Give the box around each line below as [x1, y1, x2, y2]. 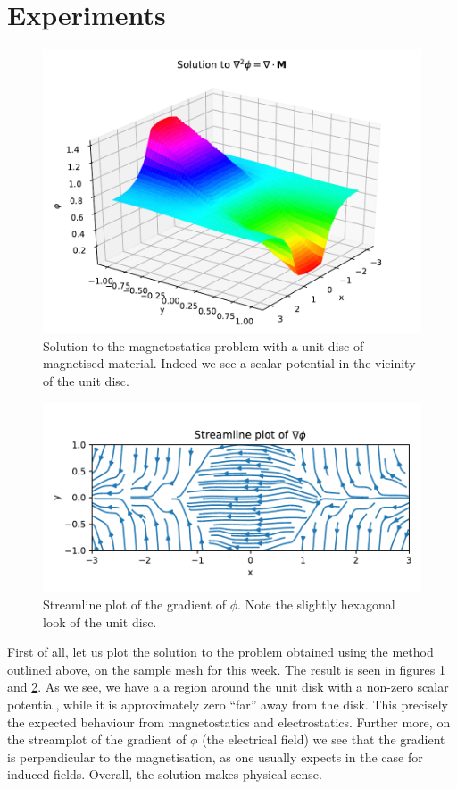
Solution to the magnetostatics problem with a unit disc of [43, 336, 364, 355]
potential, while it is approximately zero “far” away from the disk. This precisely [7, 695, 448, 714]
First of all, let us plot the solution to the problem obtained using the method [7, 642, 434, 661]
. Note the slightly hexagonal [237, 595, 395, 614]
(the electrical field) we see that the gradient [202, 730, 445, 749]
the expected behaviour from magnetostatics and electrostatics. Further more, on [7, 712, 451, 731]
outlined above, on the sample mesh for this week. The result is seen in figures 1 [7, 659, 445, 678]
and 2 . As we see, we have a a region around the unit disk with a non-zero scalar [7, 677, 449, 696]
